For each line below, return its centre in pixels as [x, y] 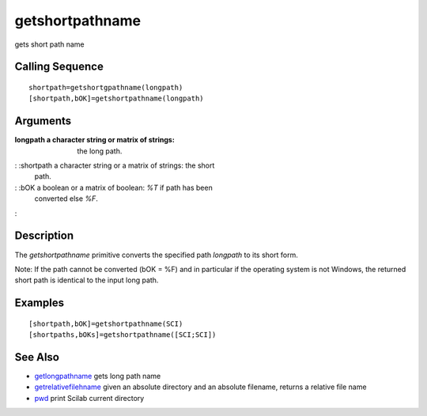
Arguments [43, 121]
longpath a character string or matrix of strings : [95, 140]
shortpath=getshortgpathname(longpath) [106, 87]
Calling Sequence [59, 67]
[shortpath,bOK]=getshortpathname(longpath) [117, 98]
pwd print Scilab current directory [89, 398]
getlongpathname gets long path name [98, 376]
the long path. [100, 151]
